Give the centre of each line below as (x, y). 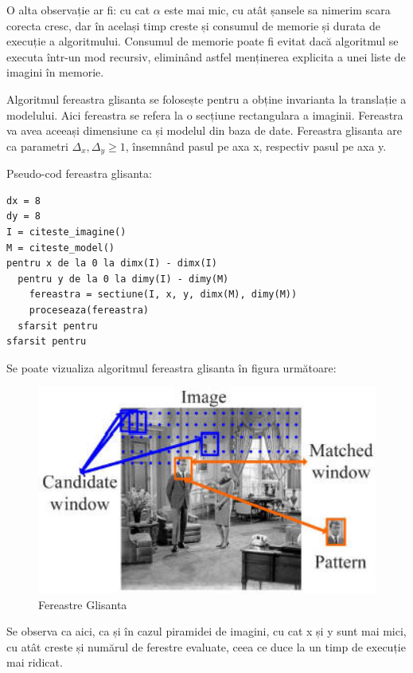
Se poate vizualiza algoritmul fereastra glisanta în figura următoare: (171, 367)
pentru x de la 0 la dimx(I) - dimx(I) (112, 264)
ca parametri (37, 146)
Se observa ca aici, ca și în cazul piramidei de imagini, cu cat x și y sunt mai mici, (206, 631)
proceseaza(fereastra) (89, 310)
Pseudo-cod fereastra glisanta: (79, 173)
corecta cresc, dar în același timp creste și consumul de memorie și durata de (193, 25)
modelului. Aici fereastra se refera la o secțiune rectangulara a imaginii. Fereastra (205, 114)
